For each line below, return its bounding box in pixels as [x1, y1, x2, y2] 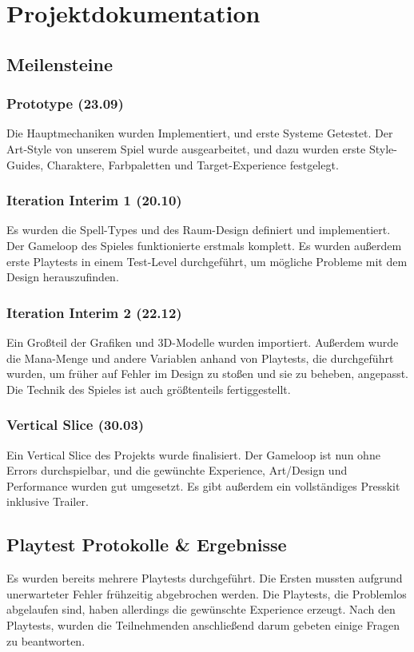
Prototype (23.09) [6, 93, 124, 113]
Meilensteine [6, 51, 113, 76]
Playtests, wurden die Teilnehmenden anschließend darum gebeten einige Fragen [6, 616, 400, 633]
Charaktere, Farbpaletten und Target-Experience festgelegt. [46, 156, 339, 173]
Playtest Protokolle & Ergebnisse [6, 532, 287, 557]
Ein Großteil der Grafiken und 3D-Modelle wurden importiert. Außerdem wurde [6, 333, 399, 350]
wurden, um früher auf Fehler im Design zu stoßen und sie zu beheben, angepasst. [6, 365, 409, 382]
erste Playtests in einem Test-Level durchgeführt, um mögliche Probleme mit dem [6, 252, 408, 269]
